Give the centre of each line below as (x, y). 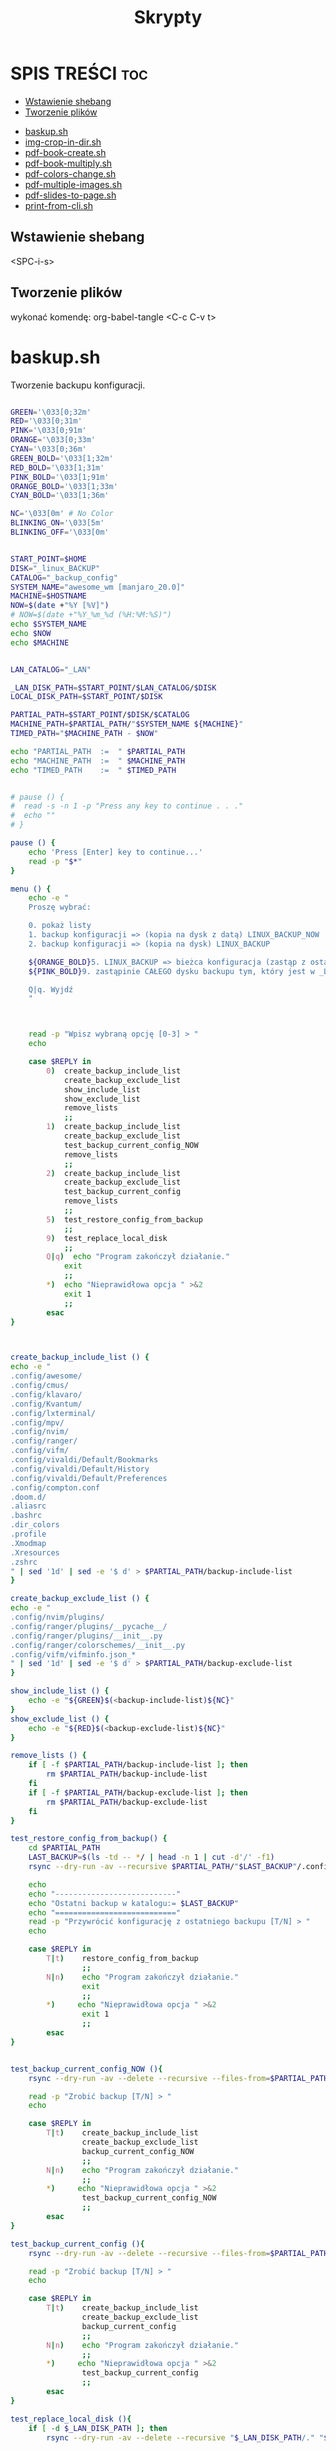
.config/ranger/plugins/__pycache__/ (89, 1626)
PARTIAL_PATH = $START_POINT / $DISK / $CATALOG (100, 715)
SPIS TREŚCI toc (79, 73)
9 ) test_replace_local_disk (107, 1238)
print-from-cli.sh (58, 205)
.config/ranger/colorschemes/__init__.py (98, 1645)
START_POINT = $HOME (48, 559)
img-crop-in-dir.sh (63, 142)
